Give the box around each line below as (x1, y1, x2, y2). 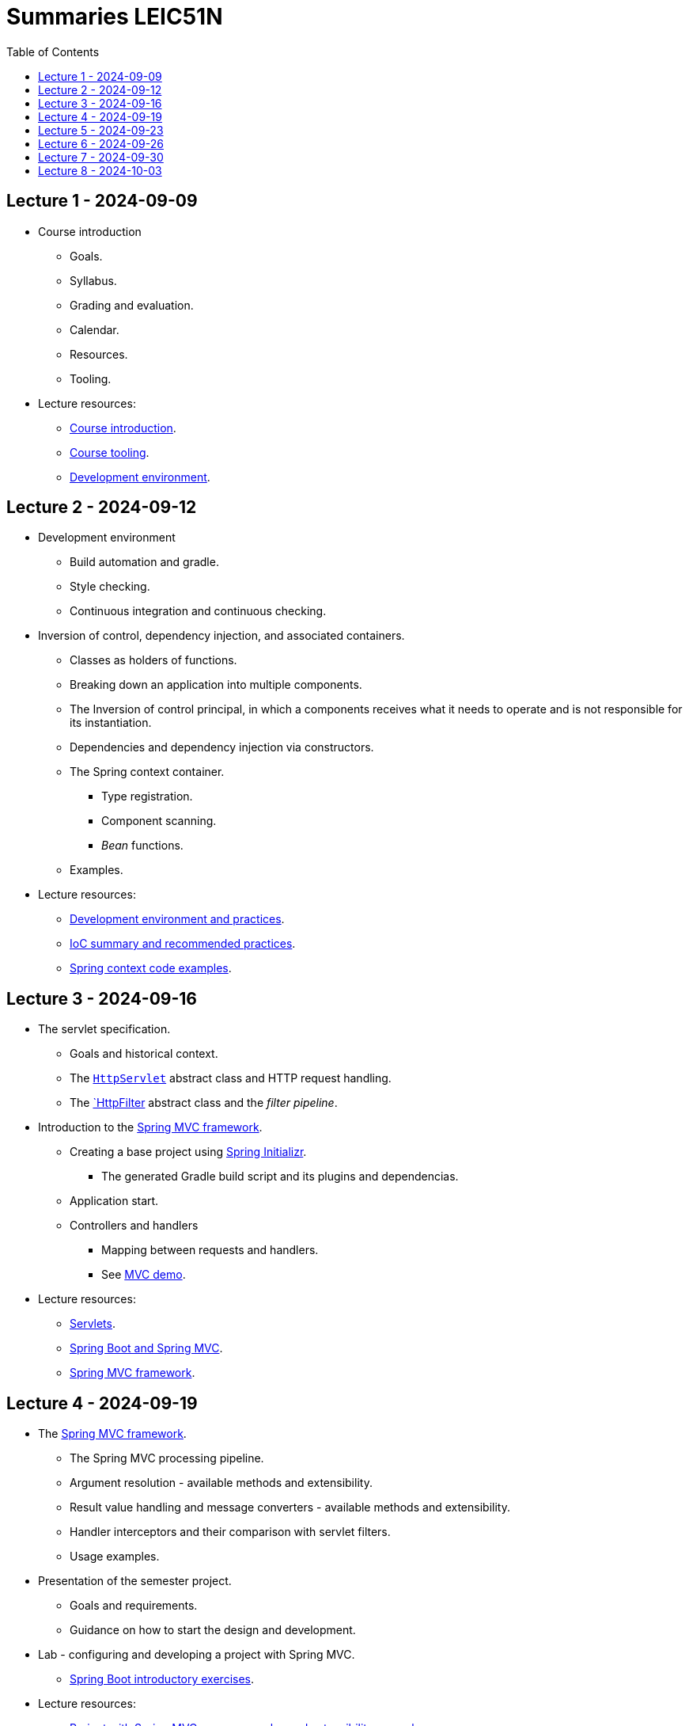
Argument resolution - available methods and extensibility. (70, 1476, 373, 1490)
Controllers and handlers (70, 1218, 199, 1233)
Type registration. (101, 789, 193, 804)
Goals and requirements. (70, 1599, 198, 1613)
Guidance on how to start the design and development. (70, 1623, 356, 1637)
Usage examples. (70, 1549, 160, 1564)
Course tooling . (70, 445, 150, 459)
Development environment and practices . (70, 912, 285, 926)
